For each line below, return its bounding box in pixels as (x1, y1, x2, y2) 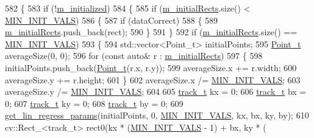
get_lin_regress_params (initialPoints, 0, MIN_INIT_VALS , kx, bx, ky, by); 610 (5, 109, 309, 122)
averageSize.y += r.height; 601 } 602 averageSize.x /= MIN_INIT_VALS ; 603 (5, 73, 301, 86)
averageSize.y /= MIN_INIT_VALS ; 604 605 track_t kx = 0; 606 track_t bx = (5, 85, 307, 98)
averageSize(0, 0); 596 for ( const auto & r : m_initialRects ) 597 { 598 (5, 49, 263, 62)
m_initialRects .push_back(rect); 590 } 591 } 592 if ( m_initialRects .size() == (5, 26, 298, 38)
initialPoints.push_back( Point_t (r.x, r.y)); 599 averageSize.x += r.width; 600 (5, 61, 297, 74)
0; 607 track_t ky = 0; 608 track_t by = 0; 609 (5, 97, 184, 109)
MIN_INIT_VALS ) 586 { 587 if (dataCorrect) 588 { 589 (5, 13, 218, 26)
